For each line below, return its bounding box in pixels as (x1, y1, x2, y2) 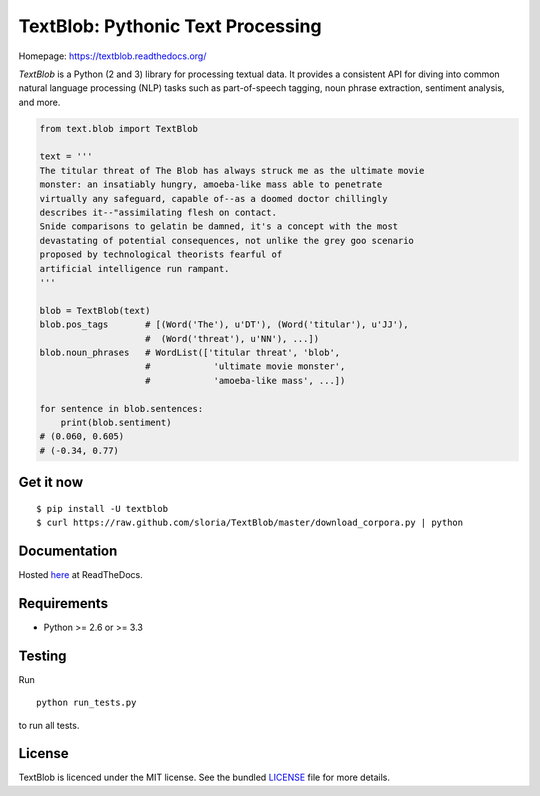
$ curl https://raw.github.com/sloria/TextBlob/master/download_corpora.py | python (36, 517, 464, 529)
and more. (18, 96, 61, 108)
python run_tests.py (36, 697, 137, 709)
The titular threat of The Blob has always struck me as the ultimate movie (39, 165, 425, 176)
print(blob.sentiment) (60, 416, 172, 428)
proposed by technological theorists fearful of (39, 249, 283, 260)
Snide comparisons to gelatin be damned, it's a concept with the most (39, 221, 399, 232)
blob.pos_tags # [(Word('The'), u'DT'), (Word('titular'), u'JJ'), (39, 319, 409, 330)
